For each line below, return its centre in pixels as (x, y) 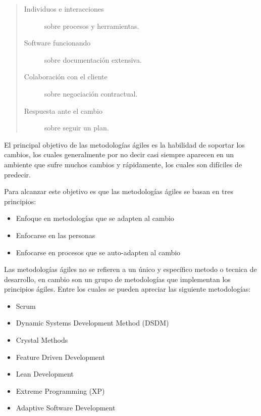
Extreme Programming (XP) (60, 390)
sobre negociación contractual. (91, 93)
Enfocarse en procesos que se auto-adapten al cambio (98, 252)
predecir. (17, 174)
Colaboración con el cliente (66, 77)
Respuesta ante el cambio (63, 110)
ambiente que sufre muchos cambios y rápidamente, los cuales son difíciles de (123, 164)
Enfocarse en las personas (56, 235)
